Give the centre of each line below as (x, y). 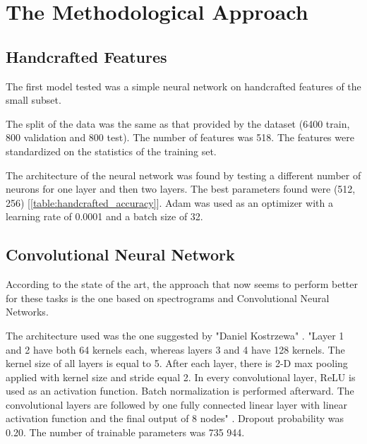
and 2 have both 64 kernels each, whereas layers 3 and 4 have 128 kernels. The (175, 349)
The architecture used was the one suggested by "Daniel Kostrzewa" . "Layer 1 (175, 335)
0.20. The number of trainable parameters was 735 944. (125, 432)
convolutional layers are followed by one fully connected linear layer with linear (177, 404)
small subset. (34, 100)
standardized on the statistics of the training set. (111, 151)
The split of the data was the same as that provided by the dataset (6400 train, (178, 123)
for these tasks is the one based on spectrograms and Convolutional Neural (168, 298)
